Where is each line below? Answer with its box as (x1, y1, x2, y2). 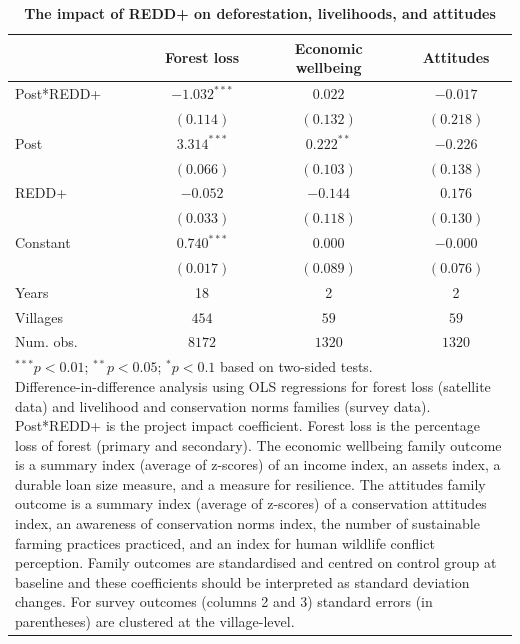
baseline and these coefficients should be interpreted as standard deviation (15, 571, 470, 592)
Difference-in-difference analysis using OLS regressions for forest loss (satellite (15, 375, 491, 396)
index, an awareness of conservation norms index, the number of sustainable (15, 513, 480, 534)
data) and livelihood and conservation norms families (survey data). (15, 395, 431, 416)
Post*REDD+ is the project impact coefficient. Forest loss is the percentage (15, 415, 480, 436)
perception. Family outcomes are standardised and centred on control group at (15, 552, 497, 573)
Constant (15, 232, 71, 253)
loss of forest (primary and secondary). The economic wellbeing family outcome (15, 434, 502, 455)
